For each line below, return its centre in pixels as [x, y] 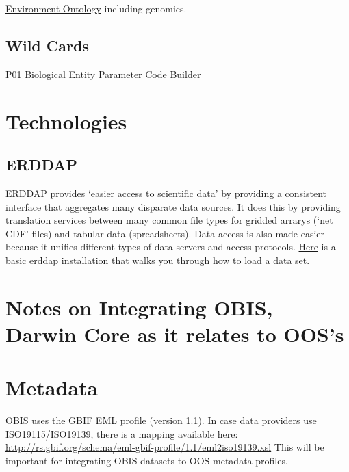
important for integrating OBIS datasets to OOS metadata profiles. [147, 460]
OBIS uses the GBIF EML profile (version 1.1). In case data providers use [161, 420]
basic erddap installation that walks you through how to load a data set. [158, 260]
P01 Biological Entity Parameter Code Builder [103, 74]
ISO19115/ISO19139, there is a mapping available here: [122, 433]
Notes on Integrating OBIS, [139, 307]
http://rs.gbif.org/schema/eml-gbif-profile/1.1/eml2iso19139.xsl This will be [165, 447]
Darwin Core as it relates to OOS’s [175, 333]
